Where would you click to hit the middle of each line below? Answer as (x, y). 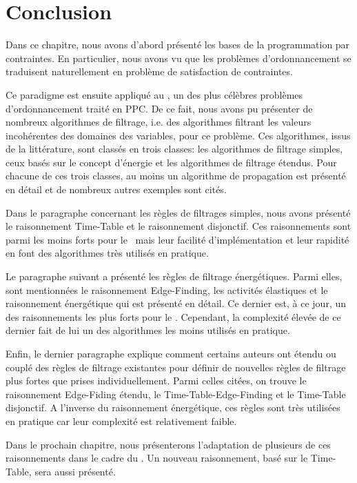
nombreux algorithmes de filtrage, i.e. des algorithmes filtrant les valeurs (159, 122)
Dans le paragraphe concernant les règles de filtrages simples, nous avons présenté (178, 212)
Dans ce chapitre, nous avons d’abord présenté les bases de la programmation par (178, 45)
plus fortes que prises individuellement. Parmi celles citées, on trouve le (156, 381)
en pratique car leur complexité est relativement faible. (121, 421)
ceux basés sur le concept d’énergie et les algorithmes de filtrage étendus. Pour (171, 162)
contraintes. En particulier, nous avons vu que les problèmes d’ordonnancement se (178, 58)
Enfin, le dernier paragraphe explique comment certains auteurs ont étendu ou (171, 353)
